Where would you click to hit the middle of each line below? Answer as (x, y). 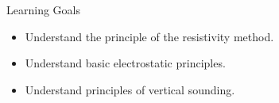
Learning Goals (43, 10)
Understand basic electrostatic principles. (125, 63)
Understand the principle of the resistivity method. (149, 36)
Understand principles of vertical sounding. (130, 89)
